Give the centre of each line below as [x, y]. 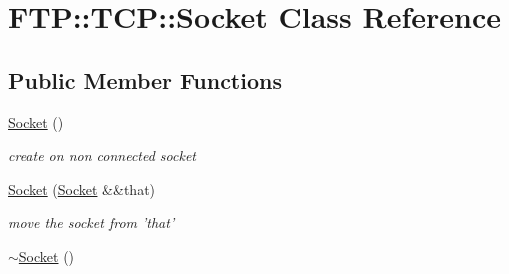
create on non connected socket [102, 155]
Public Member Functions [145, 79]
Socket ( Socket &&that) [82, 188]
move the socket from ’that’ [91, 222]
